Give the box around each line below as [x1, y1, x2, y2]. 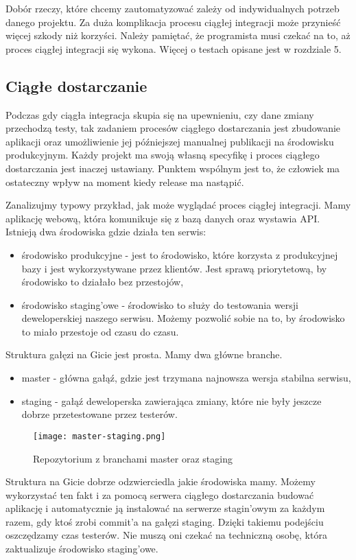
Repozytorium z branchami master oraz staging [33, 451, 233, 465]
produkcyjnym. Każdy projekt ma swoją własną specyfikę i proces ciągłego [5, 148, 320, 162]
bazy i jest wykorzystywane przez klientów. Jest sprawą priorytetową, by [21, 261, 327, 275]
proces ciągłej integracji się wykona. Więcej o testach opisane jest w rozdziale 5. [5, 41, 342, 56]
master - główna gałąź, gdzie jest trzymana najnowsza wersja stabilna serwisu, [21, 371, 351, 385]
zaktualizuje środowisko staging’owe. [5, 541, 158, 556]
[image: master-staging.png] [33, 431, 166, 441]
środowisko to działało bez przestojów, [21, 275, 184, 289]
